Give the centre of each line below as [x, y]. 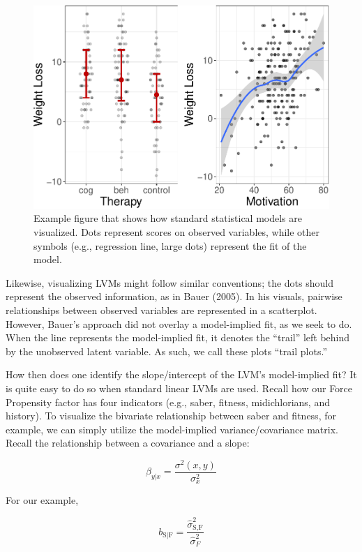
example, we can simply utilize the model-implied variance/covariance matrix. [172, 429]
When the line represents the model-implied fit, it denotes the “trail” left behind [178, 337]
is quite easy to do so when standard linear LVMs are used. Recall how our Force [179, 388]
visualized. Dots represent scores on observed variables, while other [177, 231]
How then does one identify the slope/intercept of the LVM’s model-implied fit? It [181, 374]
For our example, [42, 500]
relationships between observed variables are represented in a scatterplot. [161, 309]
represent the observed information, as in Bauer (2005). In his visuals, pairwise [174, 296]
